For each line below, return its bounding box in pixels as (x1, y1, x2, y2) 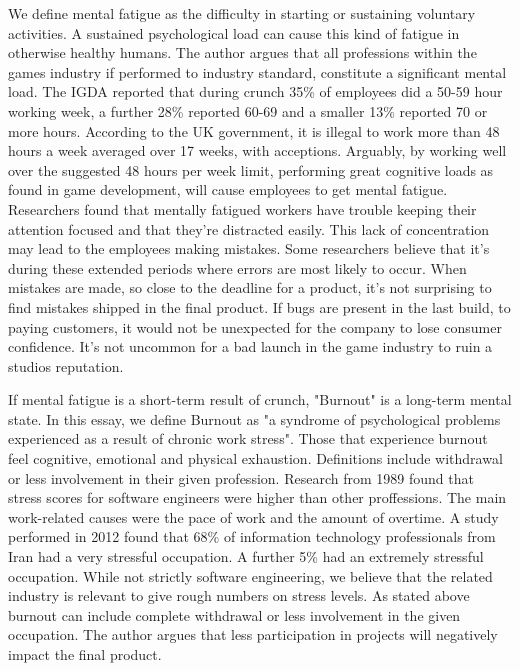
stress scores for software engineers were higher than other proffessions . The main (8, 487, 507, 508)
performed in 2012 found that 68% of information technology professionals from (8, 526, 496, 547)
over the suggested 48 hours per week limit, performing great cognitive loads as (8, 159, 494, 180)
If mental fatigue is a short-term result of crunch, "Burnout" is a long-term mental (8, 389, 512, 410)
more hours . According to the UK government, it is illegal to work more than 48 (8, 120, 500, 141)
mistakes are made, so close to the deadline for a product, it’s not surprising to (8, 277, 492, 298)
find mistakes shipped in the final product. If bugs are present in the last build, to (8, 296, 511, 317)
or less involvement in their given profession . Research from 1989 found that (8, 467, 474, 488)
